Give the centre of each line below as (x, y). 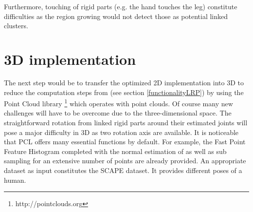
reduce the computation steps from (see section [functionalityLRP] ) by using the (124, 92)
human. (15, 180)
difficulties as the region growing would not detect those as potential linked (116, 16)
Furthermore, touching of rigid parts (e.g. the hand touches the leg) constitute (121, 6)
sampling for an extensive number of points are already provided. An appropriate (125, 161)
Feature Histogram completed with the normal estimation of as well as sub (115, 151)
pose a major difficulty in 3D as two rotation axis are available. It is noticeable (121, 132)
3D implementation (70, 59)
